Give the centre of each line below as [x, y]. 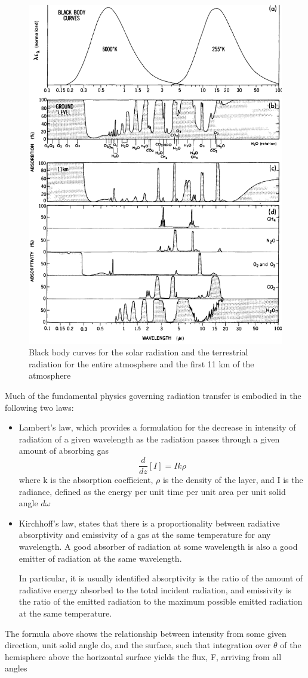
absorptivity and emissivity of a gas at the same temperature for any [145, 535]
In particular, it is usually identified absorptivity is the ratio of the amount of [161, 578]
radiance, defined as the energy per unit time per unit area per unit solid [152, 491]
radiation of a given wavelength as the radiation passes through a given [149, 439]
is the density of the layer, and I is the [233, 480]
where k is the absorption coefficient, [86, 480]
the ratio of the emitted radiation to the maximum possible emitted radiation [161, 601]
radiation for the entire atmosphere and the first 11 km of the [141, 363]
